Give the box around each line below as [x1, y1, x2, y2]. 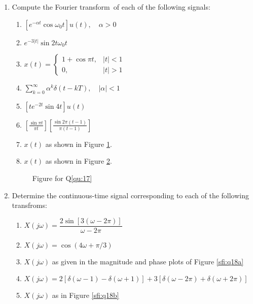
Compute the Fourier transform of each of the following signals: [12, 2, 210, 12]
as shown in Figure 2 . [45, 156, 112, 166]
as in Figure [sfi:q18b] [52, 290, 119, 300]
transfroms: [12, 200, 47, 210]
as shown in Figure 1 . [45, 138, 112, 149]
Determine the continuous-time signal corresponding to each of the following [12, 190, 249, 200]
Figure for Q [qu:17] [32, 173, 92, 184]
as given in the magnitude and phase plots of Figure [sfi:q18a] [52, 256, 244, 266]
